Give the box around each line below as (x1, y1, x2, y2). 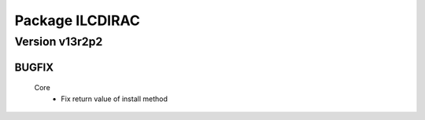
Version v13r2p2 (14, 35, 103, 49)
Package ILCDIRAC (14, 12, 141, 29)
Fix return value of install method (61, 94, 168, 104)
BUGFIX (14, 60, 54, 74)
